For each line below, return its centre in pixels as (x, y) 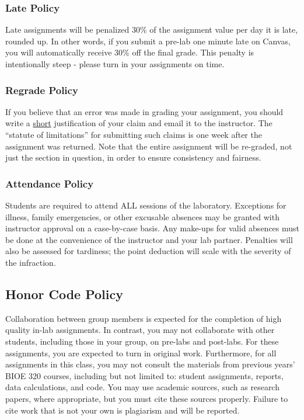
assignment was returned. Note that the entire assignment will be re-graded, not (149, 146)
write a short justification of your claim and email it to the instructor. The (139, 123)
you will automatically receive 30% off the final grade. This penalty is (130, 52)
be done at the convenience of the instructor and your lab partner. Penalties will (149, 239)
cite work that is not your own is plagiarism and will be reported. (123, 410)
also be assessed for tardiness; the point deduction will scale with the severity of (148, 251)
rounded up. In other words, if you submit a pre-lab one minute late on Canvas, (148, 41)
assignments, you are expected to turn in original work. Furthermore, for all (141, 353)
